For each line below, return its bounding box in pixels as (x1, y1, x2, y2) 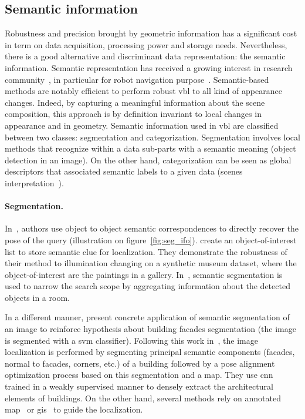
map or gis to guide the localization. (5, 403, 143, 415)
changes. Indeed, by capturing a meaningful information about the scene (5, 96, 265, 108)
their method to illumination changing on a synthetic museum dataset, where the (5, 257, 297, 269)
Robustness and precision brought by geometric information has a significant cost (5, 27, 297, 39)
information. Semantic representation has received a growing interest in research (5, 61, 293, 73)
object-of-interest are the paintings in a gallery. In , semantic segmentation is (5, 268, 283, 280)
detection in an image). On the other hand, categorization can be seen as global (5, 153, 292, 166)
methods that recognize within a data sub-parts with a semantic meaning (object (5, 142, 296, 155)
